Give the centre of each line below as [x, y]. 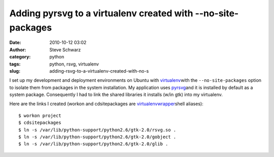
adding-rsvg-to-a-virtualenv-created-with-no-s [99, 71]
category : [20, 57]
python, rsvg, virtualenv [74, 64]
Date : [15, 43]
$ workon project [40, 115]
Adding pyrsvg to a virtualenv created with [101, 13]
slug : [15, 71]
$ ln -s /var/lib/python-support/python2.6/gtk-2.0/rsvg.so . [97, 130]
